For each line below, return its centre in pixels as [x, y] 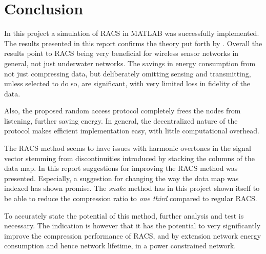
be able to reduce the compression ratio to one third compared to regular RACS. [131, 198]
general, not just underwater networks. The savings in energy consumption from [130, 63]
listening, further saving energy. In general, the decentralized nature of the [121, 120]
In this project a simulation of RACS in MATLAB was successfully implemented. [132, 33]
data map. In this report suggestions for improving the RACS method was [121, 168]
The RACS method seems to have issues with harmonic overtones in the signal [128, 148]
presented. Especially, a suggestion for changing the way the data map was [121, 178]
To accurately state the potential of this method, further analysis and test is [124, 215]
